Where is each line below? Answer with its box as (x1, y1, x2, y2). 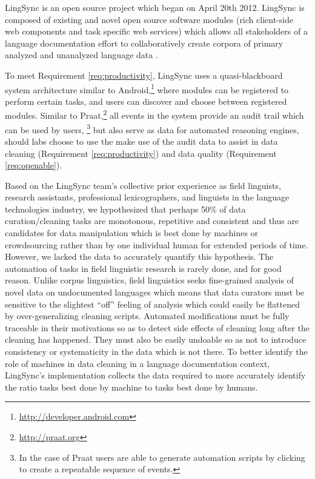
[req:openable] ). (5, 159, 62, 171)
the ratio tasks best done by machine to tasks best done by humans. (5, 380, 258, 393)
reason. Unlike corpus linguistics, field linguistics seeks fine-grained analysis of (5, 274, 294, 286)
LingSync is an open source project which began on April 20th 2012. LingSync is (5, 1, 305, 13)
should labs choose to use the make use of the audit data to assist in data (5, 134, 278, 147)
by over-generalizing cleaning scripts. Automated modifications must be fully (5, 309, 290, 322)
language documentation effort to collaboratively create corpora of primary (5, 36, 283, 49)
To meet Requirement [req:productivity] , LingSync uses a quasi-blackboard (5, 68, 283, 81)
